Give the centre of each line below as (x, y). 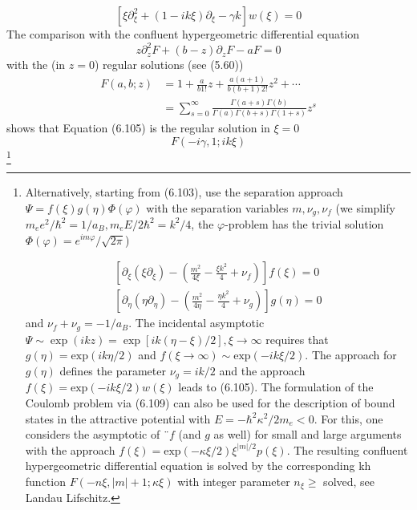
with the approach (70, 449)
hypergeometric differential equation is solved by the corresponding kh (198, 465)
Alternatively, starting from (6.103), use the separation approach (184, 191)
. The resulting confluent (347, 449)
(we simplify (365, 207)
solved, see (349, 481)
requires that (297, 339)
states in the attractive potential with (118, 418)
